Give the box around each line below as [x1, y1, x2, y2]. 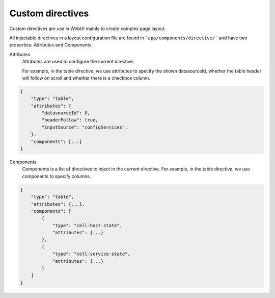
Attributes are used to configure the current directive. [22, 59, 134, 65]
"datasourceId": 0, [41, 110, 90, 116]
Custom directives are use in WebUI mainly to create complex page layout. [9, 26, 166, 32]
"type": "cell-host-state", [52, 222, 122, 228]
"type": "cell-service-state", [52, 251, 131, 257]
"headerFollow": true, [41, 117, 99, 123]
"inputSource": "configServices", [41, 124, 128, 130]
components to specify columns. [22, 173, 91, 179]
